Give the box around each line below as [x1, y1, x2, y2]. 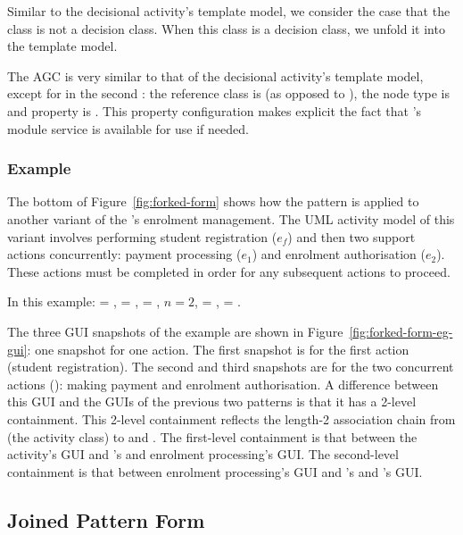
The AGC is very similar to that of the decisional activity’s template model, [7, 66, 424, 85]
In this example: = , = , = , [7, 292, 161, 311]
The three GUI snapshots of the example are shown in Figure [7, 322, 343, 340]
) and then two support [287, 227, 416, 246]
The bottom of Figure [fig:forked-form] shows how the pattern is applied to [7, 192, 419, 211]
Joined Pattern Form [7, 506, 205, 533]
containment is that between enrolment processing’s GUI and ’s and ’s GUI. [7, 462, 423, 481]
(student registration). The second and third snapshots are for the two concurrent [7, 357, 454, 376]
